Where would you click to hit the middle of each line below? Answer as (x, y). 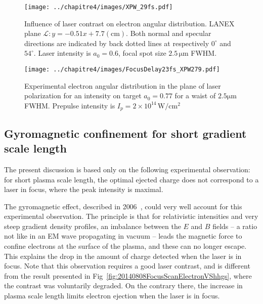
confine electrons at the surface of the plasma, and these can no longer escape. (125, 246)
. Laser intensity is (62, 53)
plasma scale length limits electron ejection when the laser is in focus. (112, 296)
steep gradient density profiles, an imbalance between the (93, 226)
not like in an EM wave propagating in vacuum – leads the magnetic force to (123, 236)
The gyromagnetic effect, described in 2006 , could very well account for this (123, 206)
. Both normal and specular (169, 33)
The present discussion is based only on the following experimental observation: (127, 169)
